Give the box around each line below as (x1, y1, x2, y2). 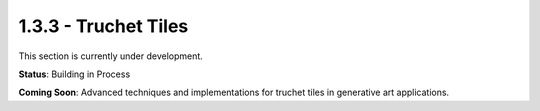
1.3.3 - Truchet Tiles (18, 15, 189, 37)
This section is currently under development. (18, 50, 204, 62)
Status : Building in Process (18, 68, 131, 80)
